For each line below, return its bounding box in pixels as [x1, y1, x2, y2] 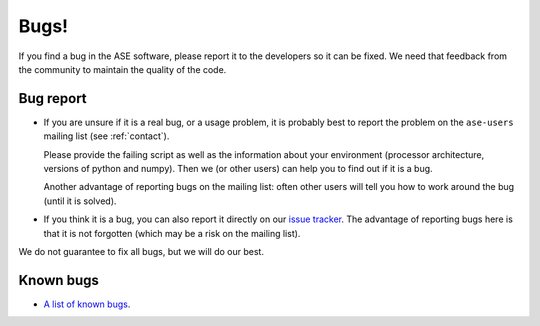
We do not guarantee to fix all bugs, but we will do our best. [18, 245, 265, 257]
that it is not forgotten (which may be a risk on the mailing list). [43, 227, 301, 239]
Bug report [18, 90, 87, 107]
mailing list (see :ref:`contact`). [43, 130, 170, 142]
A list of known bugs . [43, 298, 131, 310]
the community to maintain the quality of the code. [18, 63, 227, 75]
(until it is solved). [43, 195, 117, 207]
